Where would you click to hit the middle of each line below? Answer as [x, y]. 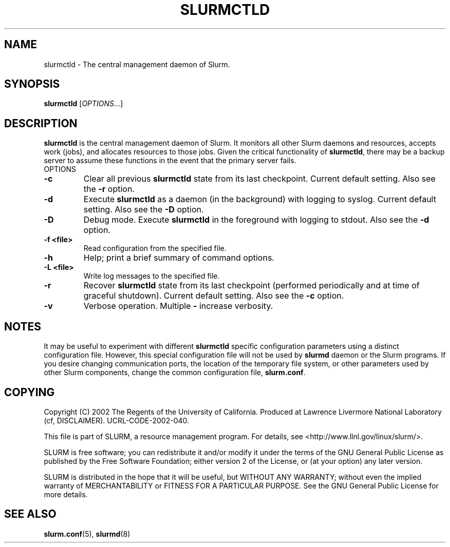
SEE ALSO [30, 514]
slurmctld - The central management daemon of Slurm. [137, 64]
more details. [66, 494]
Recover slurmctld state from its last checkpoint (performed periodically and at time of [251, 286]
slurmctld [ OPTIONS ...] [83, 104]
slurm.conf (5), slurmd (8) [87, 534]
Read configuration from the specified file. [155, 248]
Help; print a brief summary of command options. [179, 258]
